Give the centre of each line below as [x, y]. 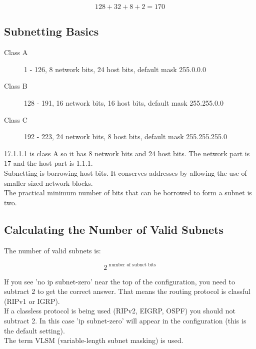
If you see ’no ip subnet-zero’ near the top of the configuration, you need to [119, 281]
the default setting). [34, 330]
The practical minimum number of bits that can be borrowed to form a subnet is [128, 193]
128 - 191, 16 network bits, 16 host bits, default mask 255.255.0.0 [124, 102]
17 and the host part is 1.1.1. [48, 163]
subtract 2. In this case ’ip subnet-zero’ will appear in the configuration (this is [125, 320]
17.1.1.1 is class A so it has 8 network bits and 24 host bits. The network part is [127, 153]
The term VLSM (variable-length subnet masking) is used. [94, 340]
